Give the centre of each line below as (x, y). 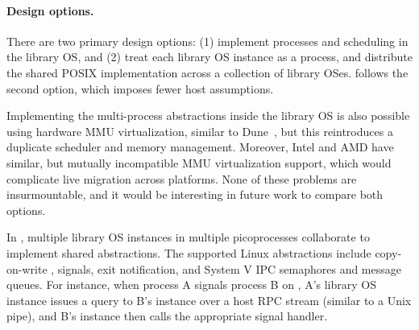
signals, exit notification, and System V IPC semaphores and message (229, 268)
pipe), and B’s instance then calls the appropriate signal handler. (167, 316)
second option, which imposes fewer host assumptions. (140, 88)
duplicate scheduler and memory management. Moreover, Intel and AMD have (200, 147)
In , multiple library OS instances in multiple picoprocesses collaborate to (188, 237)
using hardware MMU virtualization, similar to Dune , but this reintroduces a (200, 131)
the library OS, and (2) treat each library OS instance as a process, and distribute (209, 57)
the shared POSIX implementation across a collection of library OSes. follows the (207, 72)
